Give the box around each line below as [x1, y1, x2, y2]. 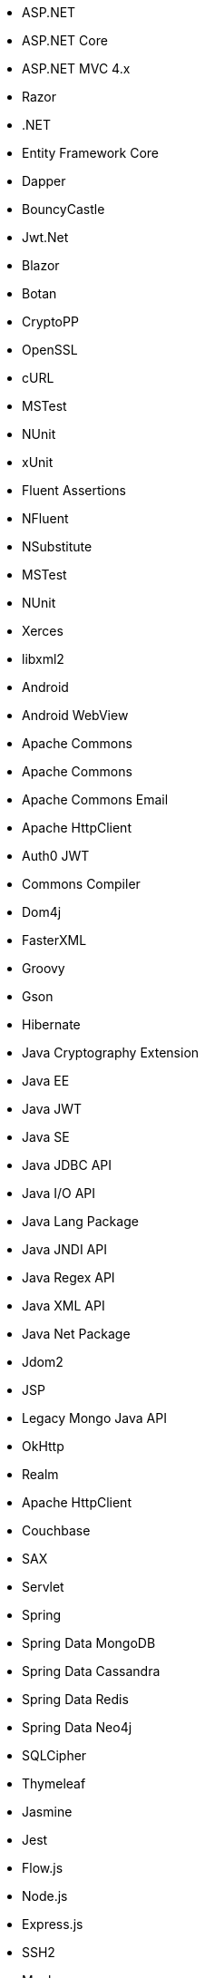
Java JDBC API [22, 1157, 112, 1173]
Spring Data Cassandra [22, 1663, 161, 1679]
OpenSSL [22, 342, 78, 357]
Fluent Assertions [22, 482, 127, 498]
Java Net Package [22, 1326, 131, 1341]
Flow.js [22, 1860, 63, 1876]
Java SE [22, 1129, 70, 1145]
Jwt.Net [22, 229, 69, 245]
